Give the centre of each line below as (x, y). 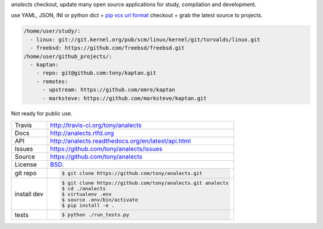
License (26, 164)
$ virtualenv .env (87, 194)
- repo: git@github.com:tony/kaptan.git (96, 73)
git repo (26, 173)
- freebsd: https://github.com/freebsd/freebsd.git (107, 48)
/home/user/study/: (52, 31)
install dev (29, 194)
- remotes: (52, 81)
